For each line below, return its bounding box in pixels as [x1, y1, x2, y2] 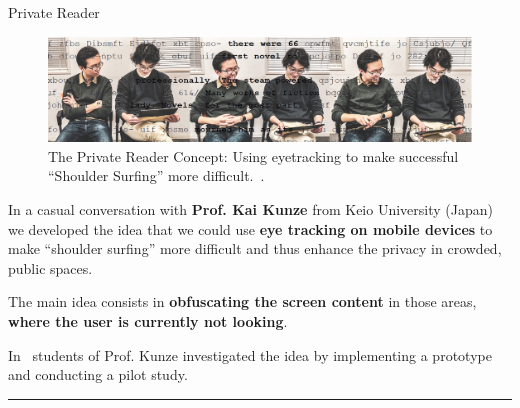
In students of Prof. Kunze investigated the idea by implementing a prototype [8, 344, 492, 365]
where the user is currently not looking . [8, 310, 288, 331]
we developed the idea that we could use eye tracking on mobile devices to [8, 218, 493, 239]
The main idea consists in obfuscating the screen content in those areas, [8, 291, 477, 312]
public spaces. [8, 257, 93, 278]
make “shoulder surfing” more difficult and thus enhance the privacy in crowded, [8, 238, 502, 259]
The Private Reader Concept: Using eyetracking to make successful [48, 145, 459, 166]
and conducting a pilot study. [8, 364, 188, 385]
